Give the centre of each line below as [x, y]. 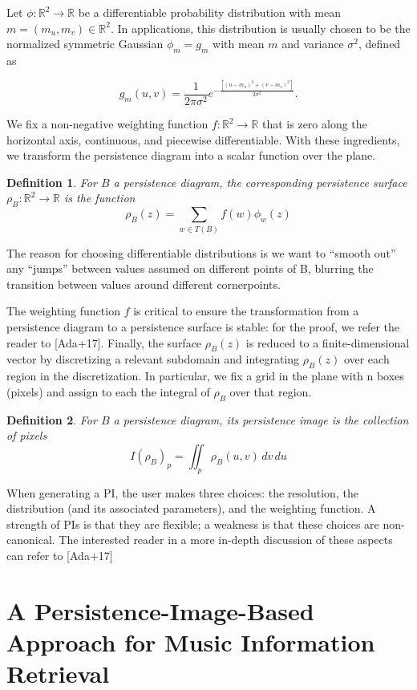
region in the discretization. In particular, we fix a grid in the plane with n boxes [205, 376]
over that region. [271, 391]
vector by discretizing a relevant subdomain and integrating [153, 359]
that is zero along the [315, 124]
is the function [100, 198]
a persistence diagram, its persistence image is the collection [261, 419]
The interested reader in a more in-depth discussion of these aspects [226, 540]
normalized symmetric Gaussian [85, 44]
